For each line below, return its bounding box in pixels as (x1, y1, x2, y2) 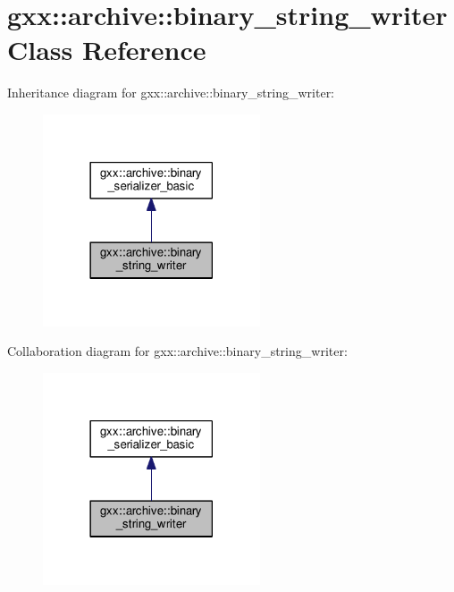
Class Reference (7, 31, 206, 68)
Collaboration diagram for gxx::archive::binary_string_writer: (7, 342, 348, 360)
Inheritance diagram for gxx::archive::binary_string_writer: (7, 83, 335, 102)
